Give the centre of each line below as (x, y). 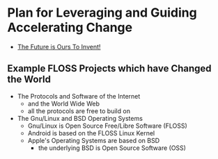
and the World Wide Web (63, 103)
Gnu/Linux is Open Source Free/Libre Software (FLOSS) (108, 126)
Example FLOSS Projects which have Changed (109, 68)
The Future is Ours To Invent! (59, 47)
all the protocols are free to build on (79, 111)
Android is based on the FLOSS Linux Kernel (91, 133)
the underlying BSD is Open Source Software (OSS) (112, 148)
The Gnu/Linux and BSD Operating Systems (80, 118)
